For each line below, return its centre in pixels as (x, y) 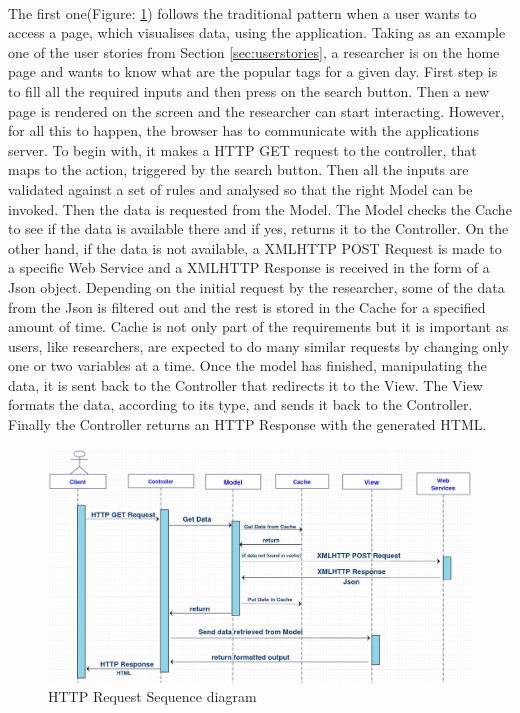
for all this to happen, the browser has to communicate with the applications (243, 130)
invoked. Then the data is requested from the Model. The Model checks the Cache (260, 208)
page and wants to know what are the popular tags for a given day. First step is (253, 71)
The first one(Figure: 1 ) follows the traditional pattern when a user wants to (242, 12)
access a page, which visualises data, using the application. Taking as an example (257, 32)
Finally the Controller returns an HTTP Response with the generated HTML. (247, 424)
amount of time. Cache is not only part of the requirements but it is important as (258, 326)
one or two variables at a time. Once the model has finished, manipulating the (247, 365)
